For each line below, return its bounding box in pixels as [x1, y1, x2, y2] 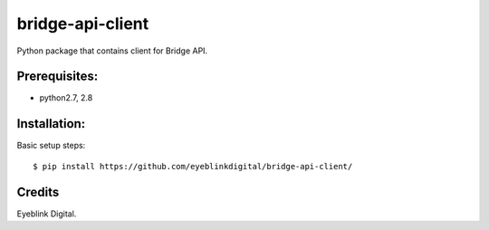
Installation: [16, 116, 86, 131]
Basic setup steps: [16, 140, 86, 151]
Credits [16, 184, 60, 199]
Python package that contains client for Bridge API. [16, 45, 208, 56]
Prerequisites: [16, 69, 99, 84]
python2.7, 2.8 [39, 92, 93, 103]
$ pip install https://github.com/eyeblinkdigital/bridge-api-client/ [33, 161, 353, 171]
